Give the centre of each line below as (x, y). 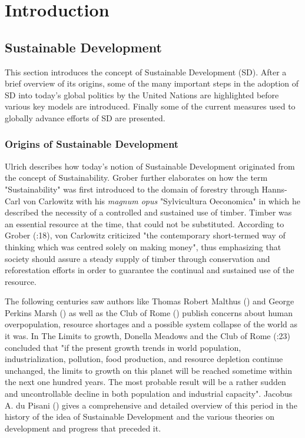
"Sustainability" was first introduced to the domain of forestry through (132, 189)
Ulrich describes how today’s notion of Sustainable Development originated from (150, 166)
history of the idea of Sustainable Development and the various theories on (140, 417)
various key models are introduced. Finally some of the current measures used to (150, 106)
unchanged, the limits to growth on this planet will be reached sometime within (148, 370)
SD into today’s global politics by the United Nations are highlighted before (142, 94)
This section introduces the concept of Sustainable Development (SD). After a (146, 72)
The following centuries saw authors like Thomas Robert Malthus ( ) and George (150, 301)
